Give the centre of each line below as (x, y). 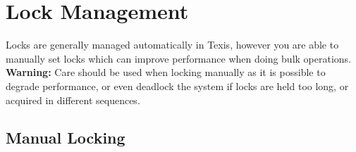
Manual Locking (66, 138)
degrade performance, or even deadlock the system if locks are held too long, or (177, 85)
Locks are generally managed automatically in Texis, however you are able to (172, 45)
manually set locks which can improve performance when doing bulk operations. (179, 58)
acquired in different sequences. (73, 100)
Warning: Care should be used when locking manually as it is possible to (166, 72)
